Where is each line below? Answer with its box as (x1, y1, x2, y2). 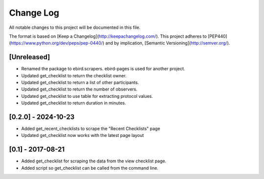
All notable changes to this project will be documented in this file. (9, 24, 141, 30)
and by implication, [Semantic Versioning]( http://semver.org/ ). (105, 40, 230, 46)
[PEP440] (208, 33, 227, 39)
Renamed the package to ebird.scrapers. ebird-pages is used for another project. (21, 66, 185, 72)
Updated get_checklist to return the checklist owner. (21, 72, 127, 78)
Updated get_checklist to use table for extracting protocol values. (21, 93, 154, 99)
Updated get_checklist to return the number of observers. (21, 86, 138, 92)
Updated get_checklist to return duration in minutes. (21, 100, 126, 106)
